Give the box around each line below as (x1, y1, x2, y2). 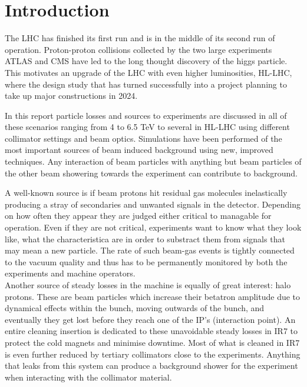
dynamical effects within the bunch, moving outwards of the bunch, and (5, 302, 265, 314)
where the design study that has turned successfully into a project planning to (5, 78, 287, 90)
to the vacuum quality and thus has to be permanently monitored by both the (5, 255, 288, 268)
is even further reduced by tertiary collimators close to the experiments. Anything (5, 348, 301, 360)
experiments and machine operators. (5, 267, 136, 279)
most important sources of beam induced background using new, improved (5, 144, 273, 156)
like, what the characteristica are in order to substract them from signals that (5, 232, 285, 245)
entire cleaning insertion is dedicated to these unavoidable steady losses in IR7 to (5, 325, 298, 337)
